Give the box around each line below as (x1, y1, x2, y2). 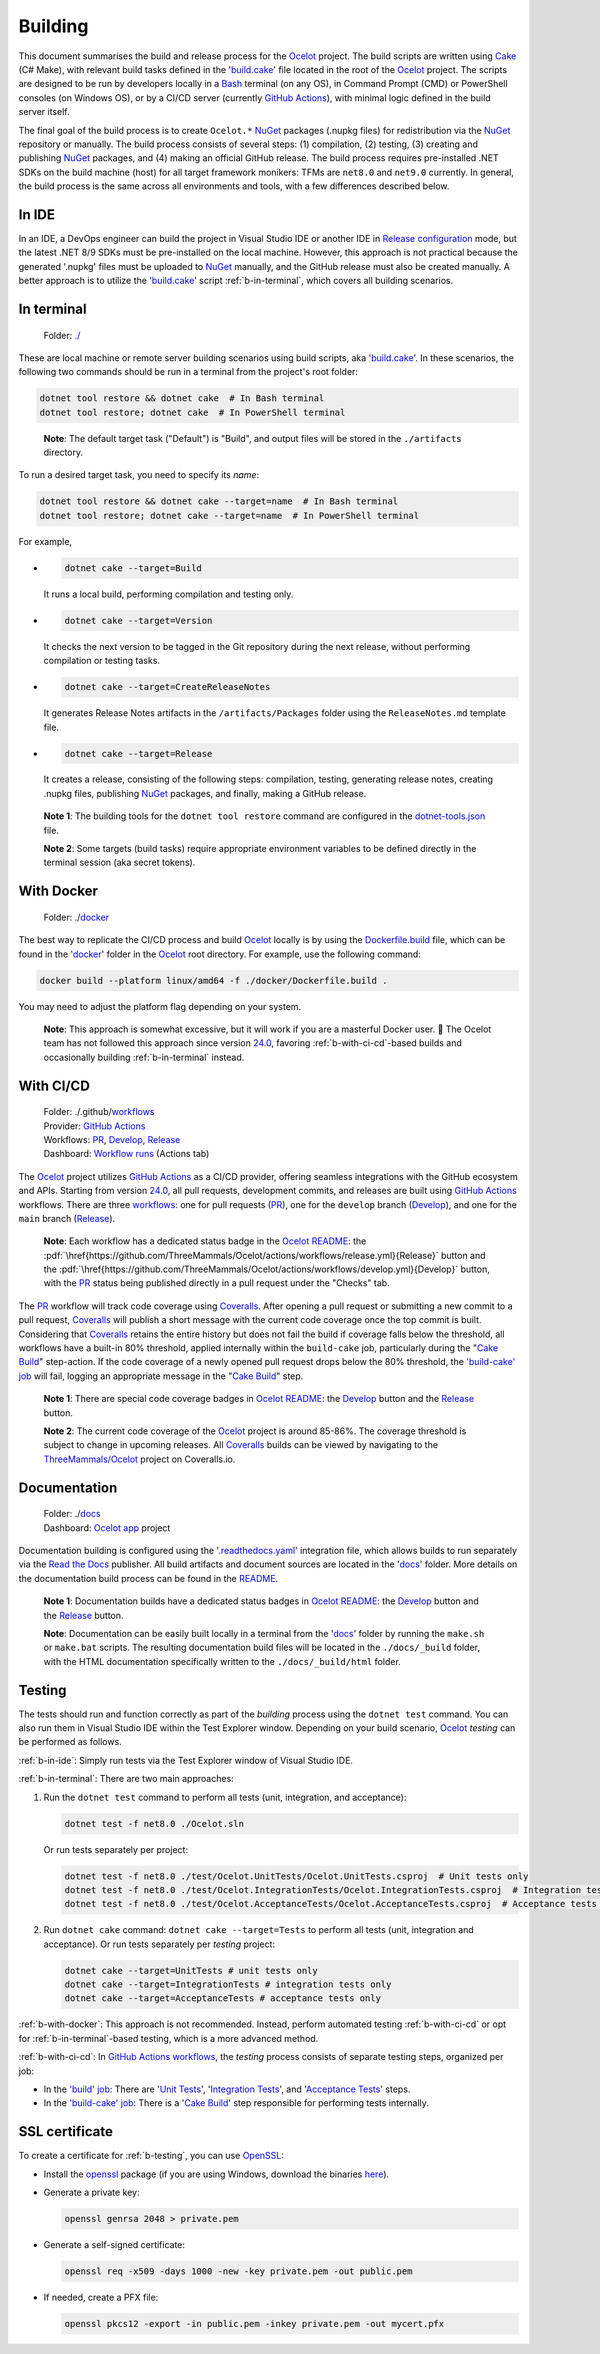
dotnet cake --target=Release (64, 748, 213, 759)
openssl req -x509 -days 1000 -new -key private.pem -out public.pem (64, 2266, 413, 2277)
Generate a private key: (43, 2186, 140, 2199)
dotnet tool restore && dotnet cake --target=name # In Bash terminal (39, 496, 399, 507)
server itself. (18, 106, 70, 118)
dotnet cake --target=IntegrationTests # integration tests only (64, 1979, 392, 1990)
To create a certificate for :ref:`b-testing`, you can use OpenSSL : (18, 2150, 285, 2162)
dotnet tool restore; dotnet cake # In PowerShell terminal (39, 406, 346, 418)
